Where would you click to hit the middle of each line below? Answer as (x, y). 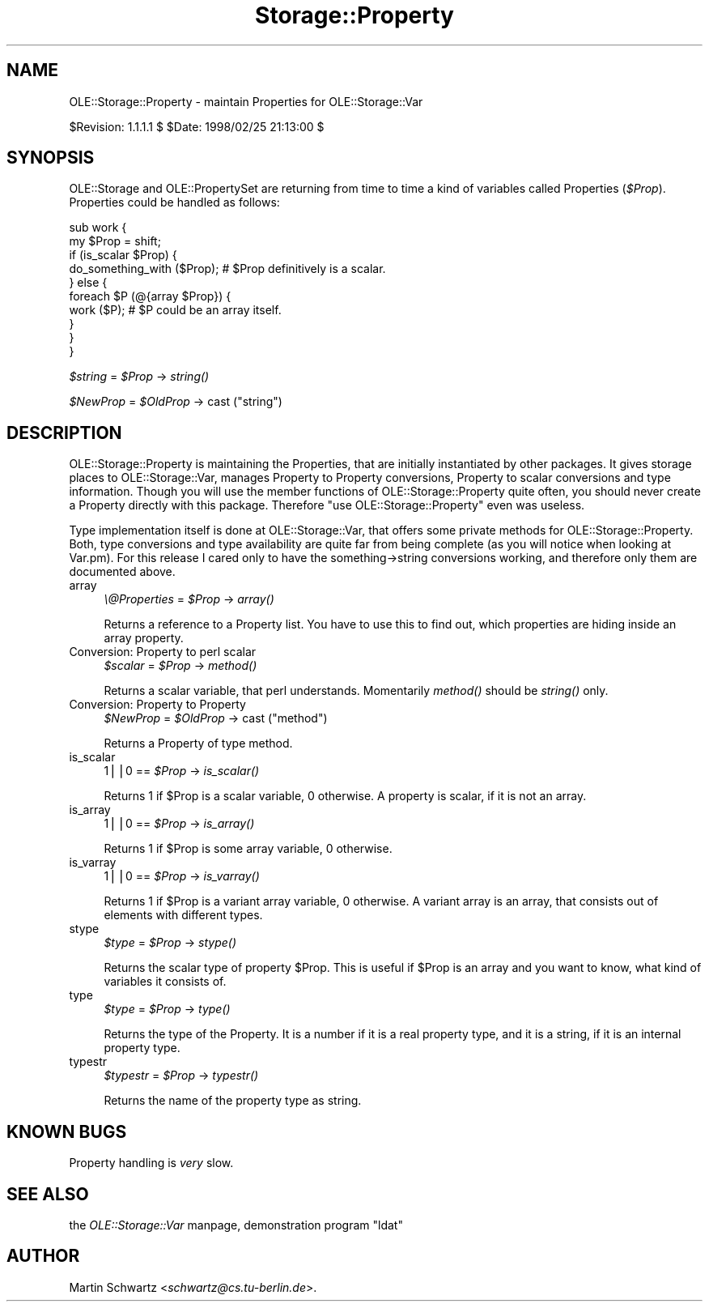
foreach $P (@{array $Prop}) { (150, 296)
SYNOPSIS (51, 158)
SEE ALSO (48, 1194)
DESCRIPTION (64, 432)
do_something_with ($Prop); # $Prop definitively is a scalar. (227, 269)
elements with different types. (183, 915)
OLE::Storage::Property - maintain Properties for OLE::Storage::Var (246, 101)
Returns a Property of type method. (198, 743)
